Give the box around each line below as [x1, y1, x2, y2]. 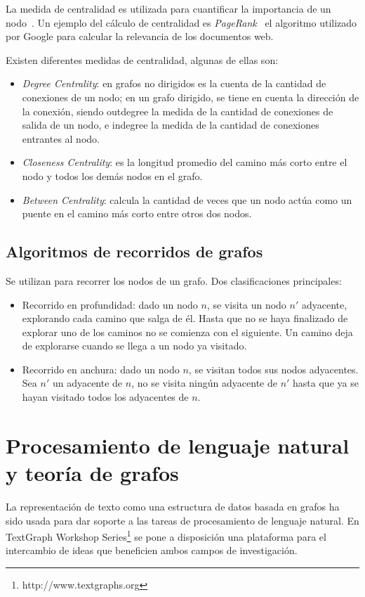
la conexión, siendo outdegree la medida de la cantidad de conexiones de [22, 103, 333, 118]
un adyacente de [52, 375, 123, 390]
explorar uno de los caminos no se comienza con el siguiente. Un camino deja [22, 324, 353, 339]
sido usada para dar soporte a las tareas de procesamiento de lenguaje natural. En [6, 513, 359, 527]
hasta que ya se [293, 375, 359, 390]
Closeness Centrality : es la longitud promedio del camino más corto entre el [22, 155, 347, 169]
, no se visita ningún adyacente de [131, 375, 277, 390]
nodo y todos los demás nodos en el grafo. [22, 168, 203, 183]
